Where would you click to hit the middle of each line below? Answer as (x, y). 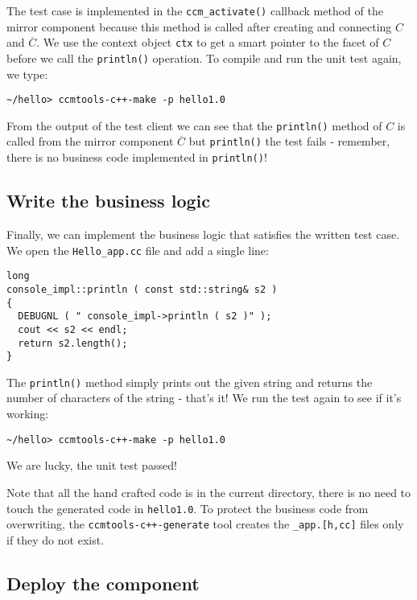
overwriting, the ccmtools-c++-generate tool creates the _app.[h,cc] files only (205, 524)
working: (28, 414)
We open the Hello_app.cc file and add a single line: (138, 250)
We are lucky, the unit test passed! (92, 465)
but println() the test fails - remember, (289, 141)
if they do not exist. (56, 539)
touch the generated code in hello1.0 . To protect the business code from (188, 508)
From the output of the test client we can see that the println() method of (194, 125)
